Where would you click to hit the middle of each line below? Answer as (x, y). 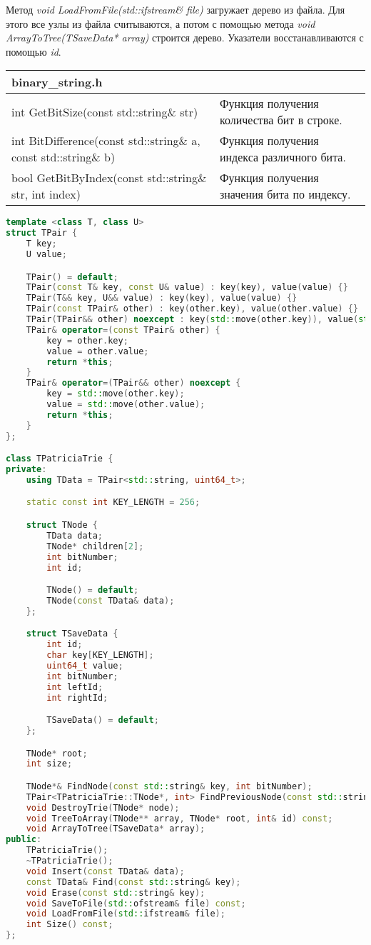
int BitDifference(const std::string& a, (106, 141)
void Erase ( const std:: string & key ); (116, 892)
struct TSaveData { (72, 634)
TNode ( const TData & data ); (111, 600)
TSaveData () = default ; (103, 720)
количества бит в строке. (281, 120)
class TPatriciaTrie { (60, 459)
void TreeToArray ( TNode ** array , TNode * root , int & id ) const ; (179, 818)
